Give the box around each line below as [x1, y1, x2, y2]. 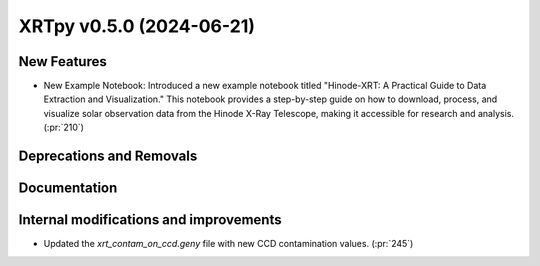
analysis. [477, 107, 515, 119]
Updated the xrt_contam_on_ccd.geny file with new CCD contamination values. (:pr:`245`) [43, 238, 414, 250]
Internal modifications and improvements [18, 211, 282, 229]
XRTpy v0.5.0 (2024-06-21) [18, 15, 255, 37]
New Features [18, 53, 107, 70]
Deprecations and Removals [18, 148, 198, 165]
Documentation [18, 180, 118, 197]
